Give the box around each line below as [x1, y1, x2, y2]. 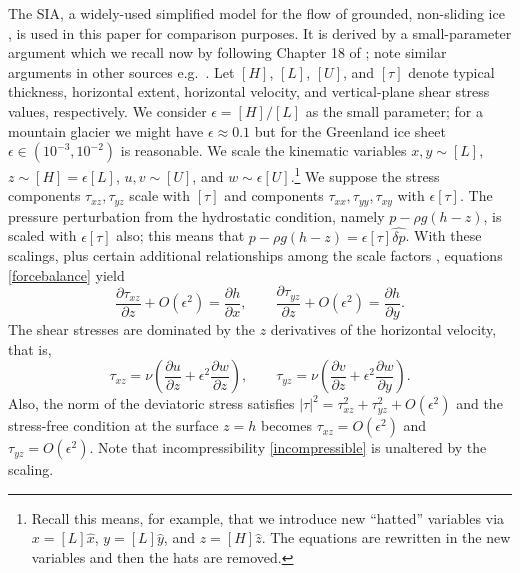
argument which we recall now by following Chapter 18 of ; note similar [8, 42, 447, 63]
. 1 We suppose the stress [290, 163, 440, 186]
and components [224, 185, 324, 206]
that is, [8, 338, 52, 359]
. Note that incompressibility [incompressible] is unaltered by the [89, 437, 487, 458]
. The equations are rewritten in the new [261, 527, 511, 548]
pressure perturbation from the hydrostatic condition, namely [8, 205, 385, 226]
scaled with [8, 225, 77, 246]
